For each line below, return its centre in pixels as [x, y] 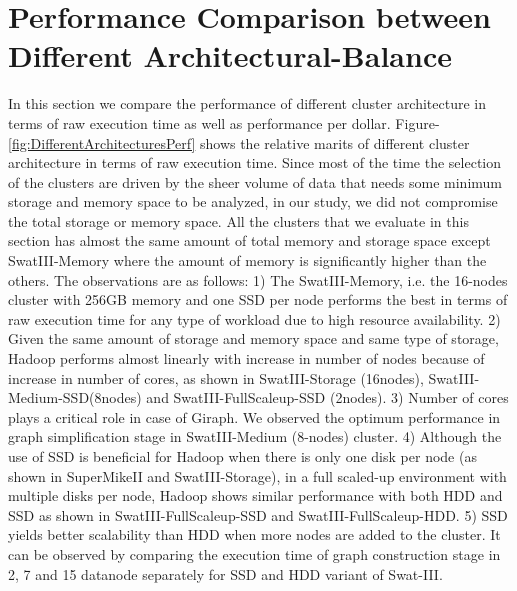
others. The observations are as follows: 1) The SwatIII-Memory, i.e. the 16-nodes [258, 279]
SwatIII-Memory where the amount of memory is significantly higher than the [247, 260]
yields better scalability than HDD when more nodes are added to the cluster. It [254, 534]
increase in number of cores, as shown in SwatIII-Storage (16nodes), [216, 377]
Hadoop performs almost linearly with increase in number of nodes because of [246, 358]
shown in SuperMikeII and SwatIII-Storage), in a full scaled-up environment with [257, 475]
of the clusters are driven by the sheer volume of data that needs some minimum [255, 181]
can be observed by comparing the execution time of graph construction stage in [254, 553]
